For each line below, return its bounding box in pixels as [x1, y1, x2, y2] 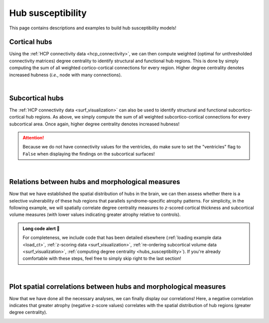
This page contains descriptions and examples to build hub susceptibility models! [9, 25, 176, 31]
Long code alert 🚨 [22, 225, 60, 231]
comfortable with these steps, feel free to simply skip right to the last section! [22, 255, 181, 261]
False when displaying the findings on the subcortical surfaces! [22, 151, 155, 157]
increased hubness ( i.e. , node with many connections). [9, 72, 122, 78]
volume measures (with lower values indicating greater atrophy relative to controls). [9, 212, 181, 217]
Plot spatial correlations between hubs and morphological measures [9, 282, 226, 291]
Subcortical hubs [9, 94, 64, 102]
